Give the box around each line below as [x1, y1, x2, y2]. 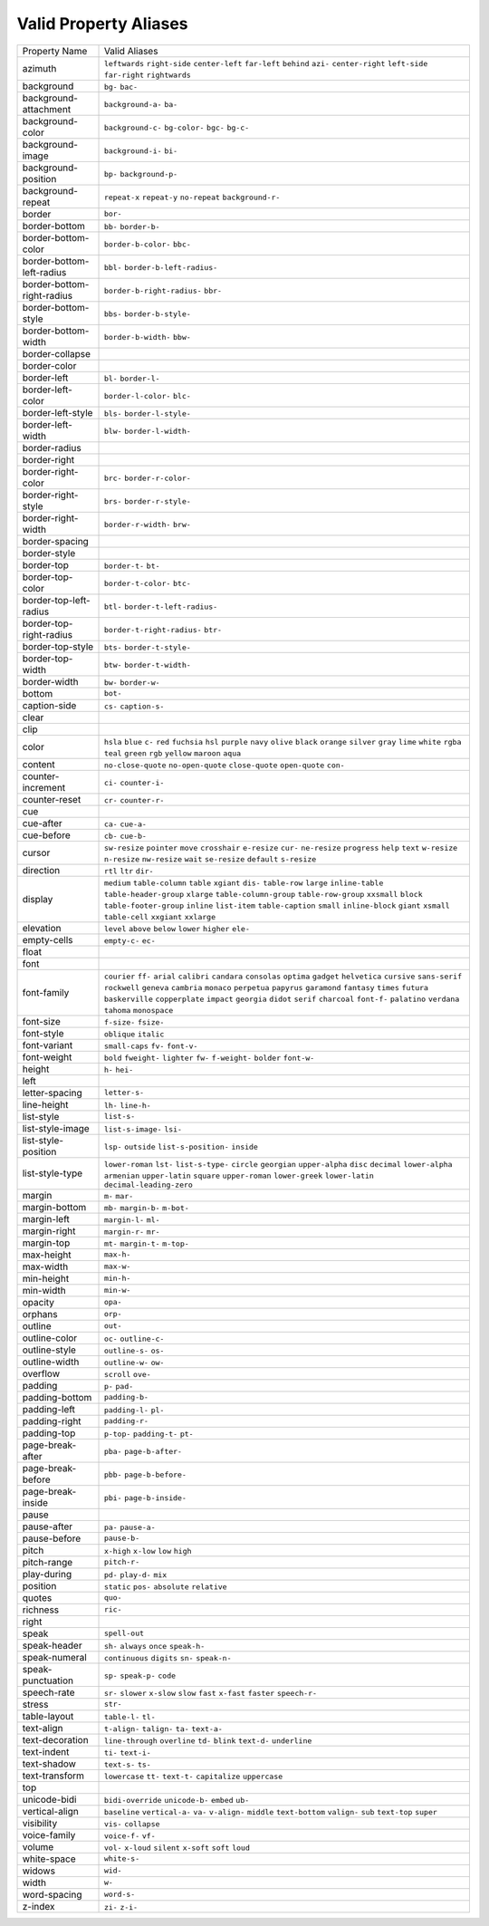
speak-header [22, 1639, 82, 1652]
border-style [22, 546, 76, 559]
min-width [22, 1284, 67, 1296]
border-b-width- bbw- [103, 332, 192, 342]
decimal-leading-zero [103, 1180, 194, 1189]
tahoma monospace [103, 1006, 174, 1015]
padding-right [22, 1414, 81, 1427]
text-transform [22, 1769, 85, 1782]
